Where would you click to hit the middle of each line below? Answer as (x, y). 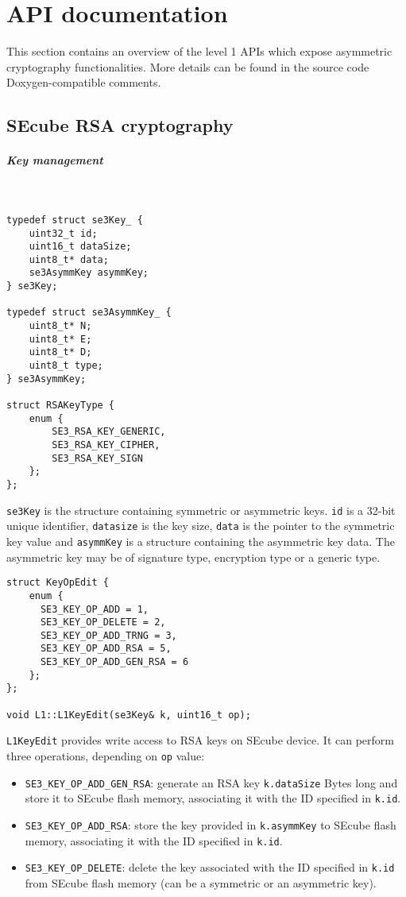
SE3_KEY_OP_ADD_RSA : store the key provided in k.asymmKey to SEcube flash (211, 825)
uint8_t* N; (60, 326)
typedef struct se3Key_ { (75, 220)
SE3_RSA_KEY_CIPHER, (106, 445)
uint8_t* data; (69, 259)
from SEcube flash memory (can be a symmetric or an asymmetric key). (201, 883)
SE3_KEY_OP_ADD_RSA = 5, (106, 649)
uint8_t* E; (60, 339)
